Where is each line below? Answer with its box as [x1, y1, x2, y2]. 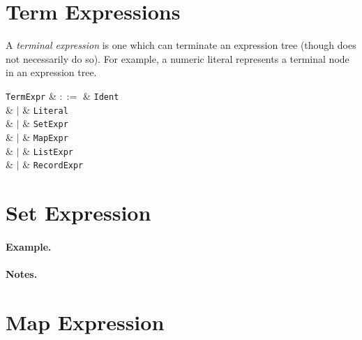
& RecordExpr [22, 157, 84, 172]
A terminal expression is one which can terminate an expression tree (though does [6, 38, 356, 52]
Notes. [6, 267, 38, 281]
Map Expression [6, 307, 165, 336]
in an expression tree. [6, 65, 97, 80]
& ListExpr [22, 143, 73, 158]
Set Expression [6, 198, 151, 227]
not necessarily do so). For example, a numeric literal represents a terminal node [6, 51, 349, 66]
